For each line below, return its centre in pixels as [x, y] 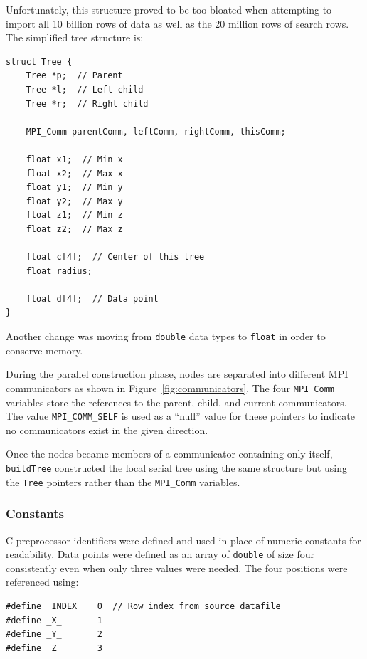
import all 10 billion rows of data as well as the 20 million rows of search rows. [177, 23]
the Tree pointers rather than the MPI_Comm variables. [123, 481]
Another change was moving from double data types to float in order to [166, 336]
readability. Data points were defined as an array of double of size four [160, 554]
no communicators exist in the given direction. [107, 429]
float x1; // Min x [74, 159]
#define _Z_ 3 [54, 648]
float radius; [59, 271]
